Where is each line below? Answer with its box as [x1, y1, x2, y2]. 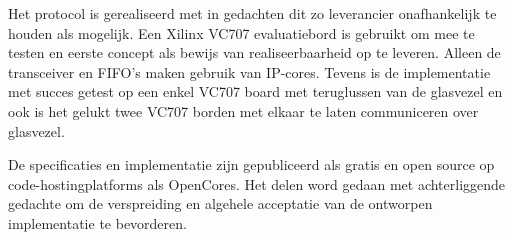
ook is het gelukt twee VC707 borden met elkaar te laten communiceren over [8, 100, 479, 121]
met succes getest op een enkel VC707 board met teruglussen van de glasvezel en [8, 81, 503, 102]
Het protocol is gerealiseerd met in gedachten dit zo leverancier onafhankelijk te [8, 3, 497, 23]
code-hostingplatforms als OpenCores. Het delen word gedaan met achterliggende [8, 173, 506, 194]
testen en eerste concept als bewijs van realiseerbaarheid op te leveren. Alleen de [8, 42, 501, 63]
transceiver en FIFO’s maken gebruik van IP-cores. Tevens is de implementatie [8, 61, 491, 82]
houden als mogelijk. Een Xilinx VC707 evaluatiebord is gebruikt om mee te [8, 22, 475, 43]
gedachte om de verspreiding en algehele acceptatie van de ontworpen [8, 193, 433, 214]
